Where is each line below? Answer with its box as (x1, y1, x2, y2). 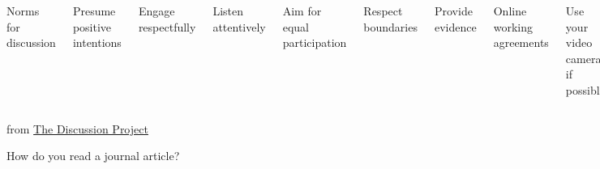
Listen (212, 2, 243, 19)
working (493, 18, 533, 35)
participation (282, 34, 347, 51)
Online (493, 2, 527, 19)
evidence (434, 18, 477, 35)
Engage (138, 2, 175, 19)
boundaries (363, 18, 418, 35)
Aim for (282, 2, 322, 19)
